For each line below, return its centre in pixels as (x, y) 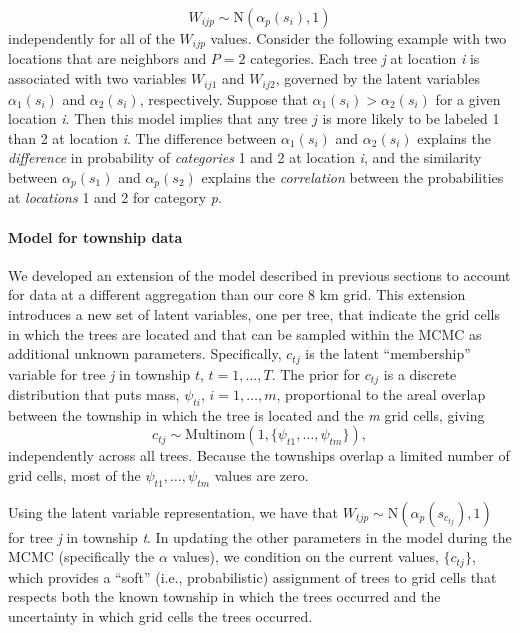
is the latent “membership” (388, 353)
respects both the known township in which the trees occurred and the (224, 596)
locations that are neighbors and (107, 58)
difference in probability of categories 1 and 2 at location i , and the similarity (245, 157)
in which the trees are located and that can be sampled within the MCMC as (245, 333)
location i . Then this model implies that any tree (158, 118)
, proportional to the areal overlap (381, 394)
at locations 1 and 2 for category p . (115, 197)
